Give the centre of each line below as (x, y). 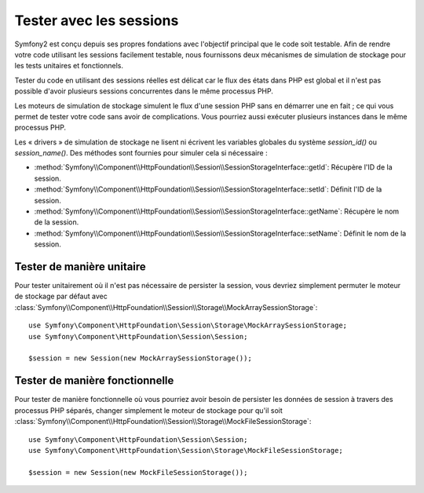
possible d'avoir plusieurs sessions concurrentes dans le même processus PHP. (144, 91)
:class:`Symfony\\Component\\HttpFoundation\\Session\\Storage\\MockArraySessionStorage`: (166, 307)
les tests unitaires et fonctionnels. (69, 66)
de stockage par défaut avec (61, 296)
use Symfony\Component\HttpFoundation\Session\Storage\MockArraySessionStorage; (188, 325)
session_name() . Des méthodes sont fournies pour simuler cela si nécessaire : (141, 153)
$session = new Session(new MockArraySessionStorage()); (141, 358)
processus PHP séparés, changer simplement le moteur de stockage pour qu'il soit (148, 410)
